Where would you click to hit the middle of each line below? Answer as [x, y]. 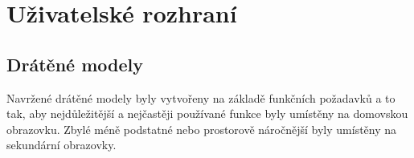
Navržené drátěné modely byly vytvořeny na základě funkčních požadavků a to [201, 97]
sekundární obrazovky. [61, 145]
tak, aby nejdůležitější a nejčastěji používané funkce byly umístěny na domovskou [207, 113]
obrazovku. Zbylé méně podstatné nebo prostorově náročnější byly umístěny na [202, 129]
